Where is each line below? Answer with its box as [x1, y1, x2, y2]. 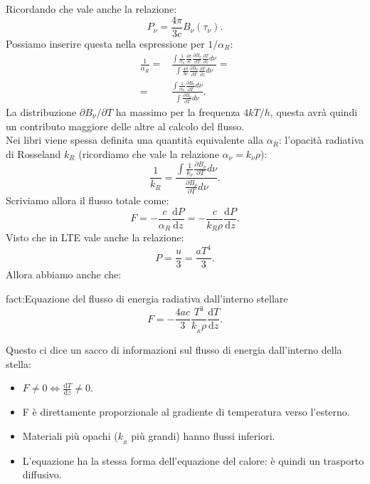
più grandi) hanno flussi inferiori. [131, 428, 275, 443]
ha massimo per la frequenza [115, 104, 240, 119]
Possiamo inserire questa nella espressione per [6, 36, 205, 51]
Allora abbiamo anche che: [6, 267, 122, 282]
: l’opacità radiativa [278, 132, 364, 147]
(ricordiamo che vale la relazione [78, 146, 219, 161]
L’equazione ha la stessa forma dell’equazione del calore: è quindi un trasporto [22, 453, 364, 468]
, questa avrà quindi [270, 104, 358, 119]
